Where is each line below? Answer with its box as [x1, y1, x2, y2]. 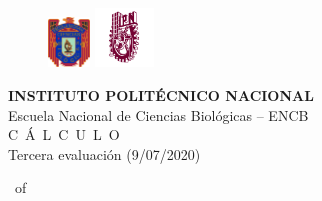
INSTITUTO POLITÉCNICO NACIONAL [8, 84, 314, 105]
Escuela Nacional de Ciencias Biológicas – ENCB [8, 104, 309, 125]
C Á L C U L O [8, 124, 120, 145]
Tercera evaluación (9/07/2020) [8, 143, 201, 164]
